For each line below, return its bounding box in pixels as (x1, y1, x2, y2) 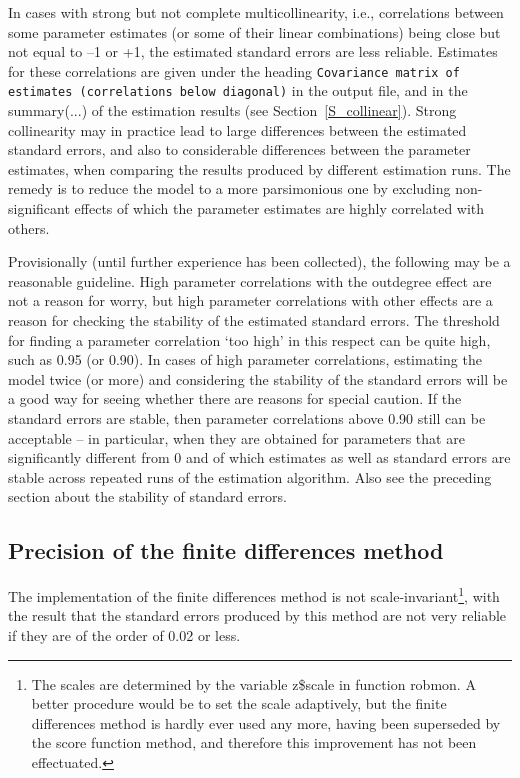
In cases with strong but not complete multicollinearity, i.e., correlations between (8, 2, 504, 22)
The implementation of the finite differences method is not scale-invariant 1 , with (8, 583, 500, 606)
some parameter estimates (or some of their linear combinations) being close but (8, 21, 501, 42)
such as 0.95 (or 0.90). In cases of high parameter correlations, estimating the (8, 349, 482, 370)
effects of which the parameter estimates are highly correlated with (74, 198, 485, 219)
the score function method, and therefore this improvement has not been (31, 732, 477, 753)
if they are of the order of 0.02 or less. (8, 625, 241, 646)
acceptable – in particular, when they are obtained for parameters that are (8, 427, 465, 448)
